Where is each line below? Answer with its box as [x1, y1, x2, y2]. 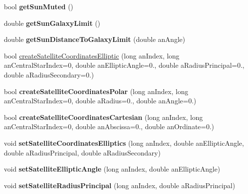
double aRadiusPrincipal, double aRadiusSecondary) [4, 147, 161, 157]
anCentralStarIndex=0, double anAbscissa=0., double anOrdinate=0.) [4, 121, 214, 132]
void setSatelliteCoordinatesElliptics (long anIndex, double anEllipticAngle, [4, 137, 244, 148]
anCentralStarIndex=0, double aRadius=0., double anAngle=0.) [4, 96, 196, 106]
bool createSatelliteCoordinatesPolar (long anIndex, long [4, 86, 188, 96]
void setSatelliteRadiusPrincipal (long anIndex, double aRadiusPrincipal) [4, 180, 235, 190]
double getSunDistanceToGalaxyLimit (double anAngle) [4, 34, 186, 44]
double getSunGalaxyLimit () [4, 18, 101, 28]
